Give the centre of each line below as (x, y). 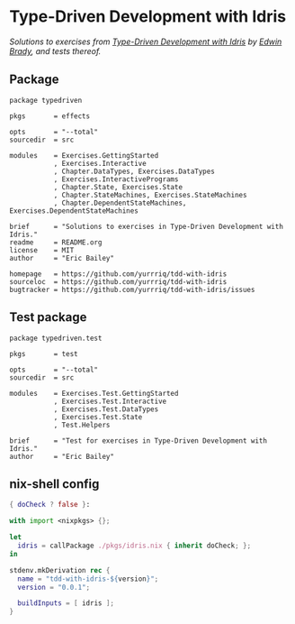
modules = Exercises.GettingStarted (84, 155)
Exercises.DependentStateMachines (74, 211)
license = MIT (42, 250)
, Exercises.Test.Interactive (110, 401)
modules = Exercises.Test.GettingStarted (94, 393)
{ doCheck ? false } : (50, 505)
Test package (48, 317)
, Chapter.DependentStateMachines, (120, 203)
